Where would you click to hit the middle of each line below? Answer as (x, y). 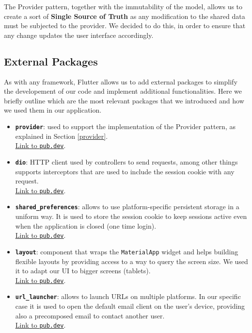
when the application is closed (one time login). (86, 225)
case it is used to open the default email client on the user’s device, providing (130, 306)
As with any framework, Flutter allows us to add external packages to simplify (121, 81)
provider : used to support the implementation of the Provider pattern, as (125, 126)
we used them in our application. (53, 110)
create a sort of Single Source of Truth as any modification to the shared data (125, 16)
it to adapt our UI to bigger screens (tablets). (83, 271)
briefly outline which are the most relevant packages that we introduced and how (124, 100)
